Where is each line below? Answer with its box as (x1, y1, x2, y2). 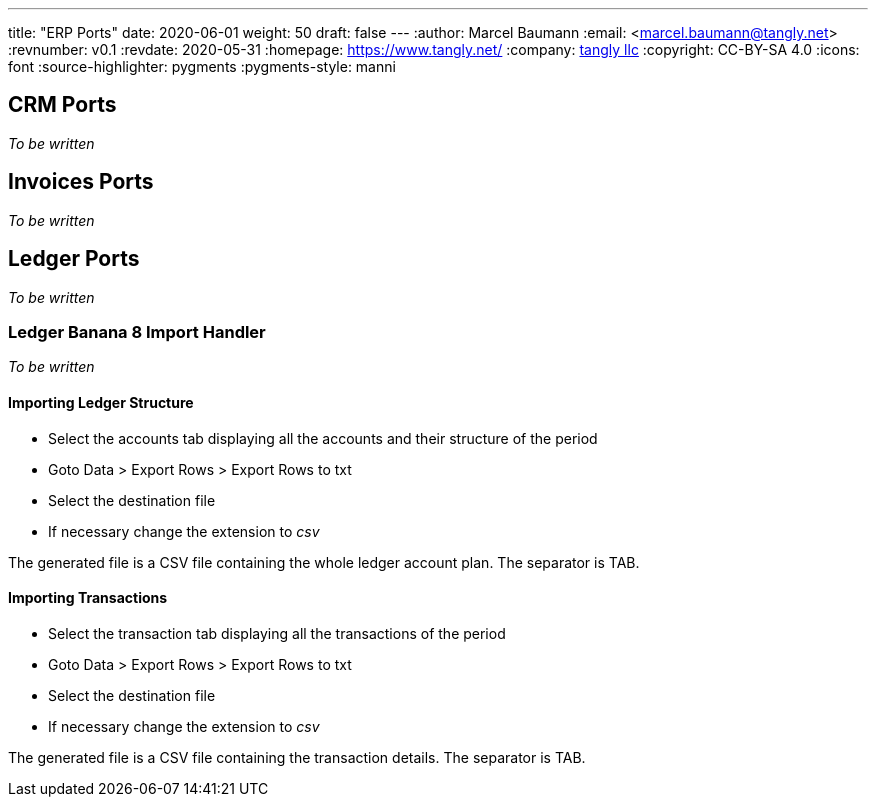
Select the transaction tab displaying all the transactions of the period (48, 624, 506, 642)
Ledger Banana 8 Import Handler (8, 321, 266, 342)
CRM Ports (8, 92, 117, 118)
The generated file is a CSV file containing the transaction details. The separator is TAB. (8, 748, 586, 766)
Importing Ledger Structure (8, 393, 194, 411)
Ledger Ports (8, 246, 140, 272)
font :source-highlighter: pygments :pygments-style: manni (8, 58, 396, 75)
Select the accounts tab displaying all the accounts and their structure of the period (48, 429, 598, 447)
